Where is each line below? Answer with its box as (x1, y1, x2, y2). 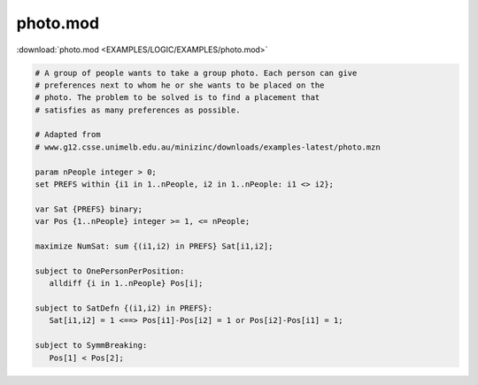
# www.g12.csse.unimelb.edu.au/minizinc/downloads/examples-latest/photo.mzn (35, 142, 381, 152)
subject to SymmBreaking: (35, 341, 148, 350)
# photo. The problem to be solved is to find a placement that (35, 93, 320, 103)
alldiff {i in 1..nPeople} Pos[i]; (49, 279, 204, 289)
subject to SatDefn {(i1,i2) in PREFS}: (35, 303, 212, 313)
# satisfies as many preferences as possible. (35, 104, 241, 115)
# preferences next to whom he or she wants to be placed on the (35, 80, 325, 90)
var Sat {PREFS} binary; (35, 204, 143, 214)
